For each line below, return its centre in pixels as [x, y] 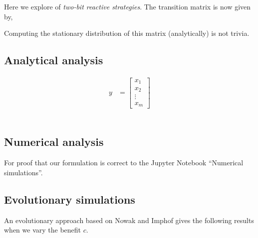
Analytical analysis [54, 60]
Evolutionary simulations [70, 199]
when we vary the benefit [43, 230]
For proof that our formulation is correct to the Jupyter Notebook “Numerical [124, 163]
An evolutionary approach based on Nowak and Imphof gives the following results [129, 220]
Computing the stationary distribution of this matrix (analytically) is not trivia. [127, 33]
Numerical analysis [54, 142]
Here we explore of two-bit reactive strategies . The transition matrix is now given [128, 6]
